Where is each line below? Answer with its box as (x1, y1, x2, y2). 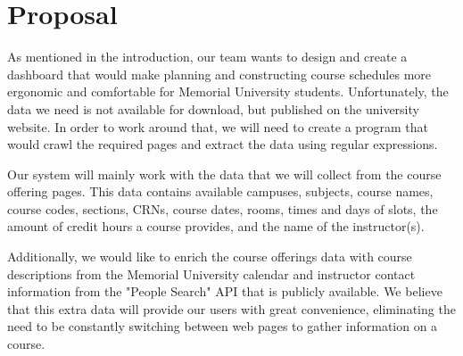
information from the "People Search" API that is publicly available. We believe (7, 282, 442, 301)
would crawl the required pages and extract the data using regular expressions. (7, 135, 438, 153)
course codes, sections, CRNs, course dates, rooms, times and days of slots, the (7, 199, 438, 218)
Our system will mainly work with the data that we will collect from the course (7, 164, 442, 183)
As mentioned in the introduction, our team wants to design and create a (7, 47, 408, 66)
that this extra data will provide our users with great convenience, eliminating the (7, 299, 456, 318)
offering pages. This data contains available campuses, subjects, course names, (7, 182, 434, 201)
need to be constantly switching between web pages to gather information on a (7, 317, 438, 335)
